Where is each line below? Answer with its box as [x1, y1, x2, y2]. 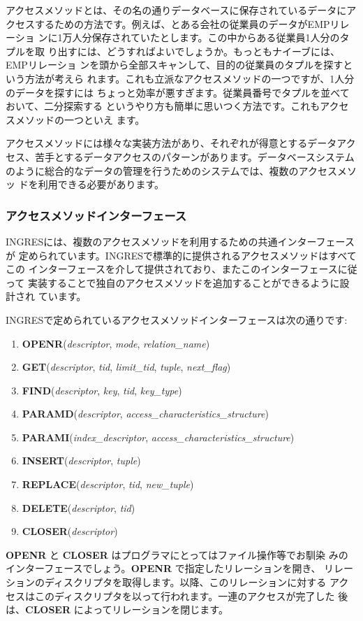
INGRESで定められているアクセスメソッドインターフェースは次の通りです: [6, 312, 348, 327]
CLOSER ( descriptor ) [22, 524, 118, 538]
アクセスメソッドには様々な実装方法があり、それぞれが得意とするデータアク [6, 136, 356, 150]
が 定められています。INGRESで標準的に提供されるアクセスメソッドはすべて [6, 248, 357, 262]
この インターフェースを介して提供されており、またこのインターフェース [6, 262, 338, 276]
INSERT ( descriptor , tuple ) [22, 453, 141, 468]
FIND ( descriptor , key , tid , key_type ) [22, 383, 182, 397]
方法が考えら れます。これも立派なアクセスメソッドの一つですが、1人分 [24, 71, 355, 85]
